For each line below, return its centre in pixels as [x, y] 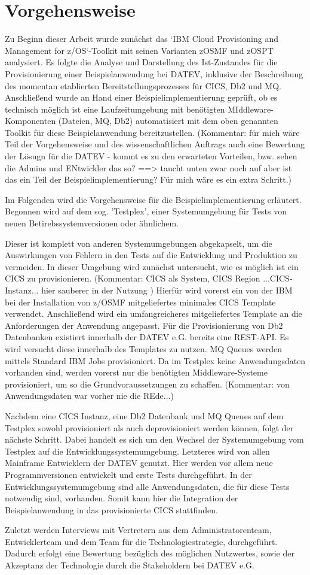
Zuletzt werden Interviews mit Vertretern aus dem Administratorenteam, [138, 530]
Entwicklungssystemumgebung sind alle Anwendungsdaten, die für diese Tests [147, 486]
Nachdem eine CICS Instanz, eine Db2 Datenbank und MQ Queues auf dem [144, 415]
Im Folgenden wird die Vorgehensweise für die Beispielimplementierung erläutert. [153, 199]
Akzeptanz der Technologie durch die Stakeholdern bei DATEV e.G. [130, 565]
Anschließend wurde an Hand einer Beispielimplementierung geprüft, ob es [141, 97]
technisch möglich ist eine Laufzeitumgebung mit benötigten [115, 109]
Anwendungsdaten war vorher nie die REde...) [89, 396]
